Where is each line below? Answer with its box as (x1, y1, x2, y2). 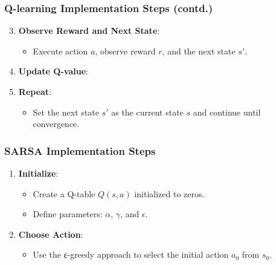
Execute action (33, 44, 88, 57)
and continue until (193, 105, 261, 118)
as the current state (111, 105, 184, 118)
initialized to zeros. (134, 187, 205, 200)
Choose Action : (18, 227, 83, 240)
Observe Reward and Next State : (18, 24, 160, 37)
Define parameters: (33, 208, 103, 220)
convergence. (33, 117, 80, 130)
